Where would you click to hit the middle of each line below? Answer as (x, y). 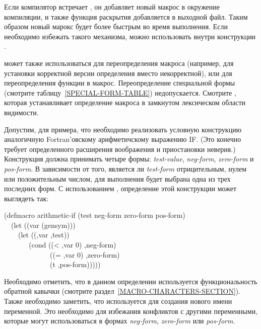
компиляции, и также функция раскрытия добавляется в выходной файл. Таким (126, 16)
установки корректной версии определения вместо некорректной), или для (118, 73)
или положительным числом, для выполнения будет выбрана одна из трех (117, 178)
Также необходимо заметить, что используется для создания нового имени (118, 301)
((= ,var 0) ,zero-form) (85, 254)
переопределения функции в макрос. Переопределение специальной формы (120, 83)
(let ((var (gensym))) (43, 225)
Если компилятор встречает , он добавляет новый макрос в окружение (112, 7)
